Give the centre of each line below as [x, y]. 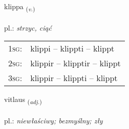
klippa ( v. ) [20, 7]
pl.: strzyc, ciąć [28, 27]
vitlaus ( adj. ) [23, 100]
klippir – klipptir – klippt [76, 63]
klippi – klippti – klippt [72, 48]
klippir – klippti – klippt [74, 78]
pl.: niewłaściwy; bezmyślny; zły [53, 121]
